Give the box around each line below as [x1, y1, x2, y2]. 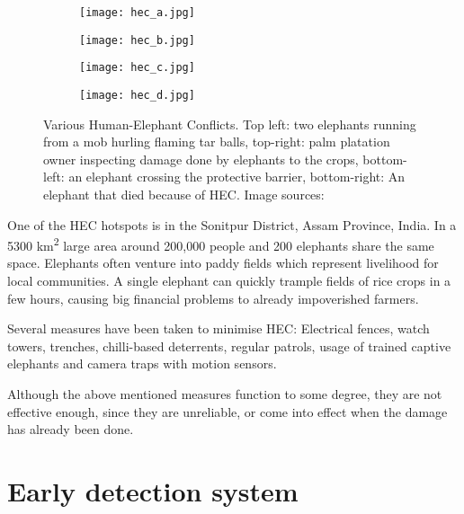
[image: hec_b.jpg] [79, 33, 195, 47]
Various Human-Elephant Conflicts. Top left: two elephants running [43, 114, 416, 133]
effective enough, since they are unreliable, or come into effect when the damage [7, 402, 448, 421]
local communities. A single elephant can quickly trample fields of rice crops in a [7, 271, 451, 290]
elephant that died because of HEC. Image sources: [43, 185, 325, 203]
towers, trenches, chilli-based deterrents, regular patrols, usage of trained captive [7, 336, 451, 355]
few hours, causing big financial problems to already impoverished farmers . [7, 288, 419, 307]
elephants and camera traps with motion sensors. [7, 354, 277, 373]
